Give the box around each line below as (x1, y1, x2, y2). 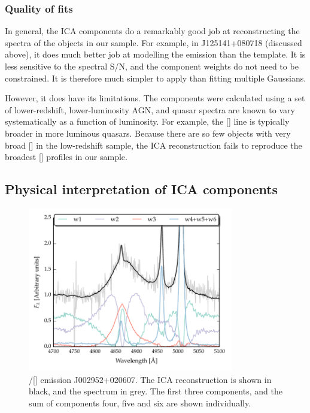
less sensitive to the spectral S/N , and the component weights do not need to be (5, 60, 299, 72)
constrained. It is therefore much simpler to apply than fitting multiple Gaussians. (5, 71, 306, 84)
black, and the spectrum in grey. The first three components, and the (29, 385, 282, 397)
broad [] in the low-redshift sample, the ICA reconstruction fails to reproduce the (5, 138, 302, 151)
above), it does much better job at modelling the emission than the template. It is (5, 48, 306, 61)
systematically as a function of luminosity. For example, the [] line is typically (5, 115, 290, 128)
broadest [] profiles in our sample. (5, 150, 127, 163)
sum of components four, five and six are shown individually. (29, 396, 251, 409)
